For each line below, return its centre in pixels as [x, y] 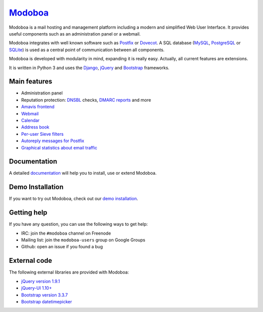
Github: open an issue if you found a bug [62, 247]
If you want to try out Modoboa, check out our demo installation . [74, 199]
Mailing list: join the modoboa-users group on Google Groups [83, 240]
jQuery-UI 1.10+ [37, 288]
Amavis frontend [38, 107]
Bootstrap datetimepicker [47, 301]
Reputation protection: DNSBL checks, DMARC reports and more [86, 100]
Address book [35, 127]
